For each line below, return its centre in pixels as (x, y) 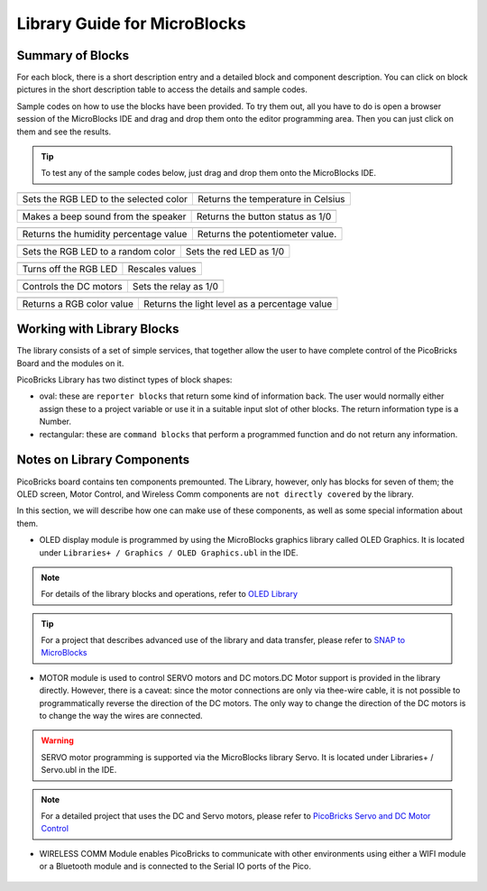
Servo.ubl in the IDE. (79, 770)
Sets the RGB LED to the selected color (105, 198)
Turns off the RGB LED (70, 269)
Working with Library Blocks (98, 329)
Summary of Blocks (73, 55)
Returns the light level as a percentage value (238, 304)
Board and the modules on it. (70, 363)
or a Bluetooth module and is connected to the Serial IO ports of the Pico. (175, 867)
